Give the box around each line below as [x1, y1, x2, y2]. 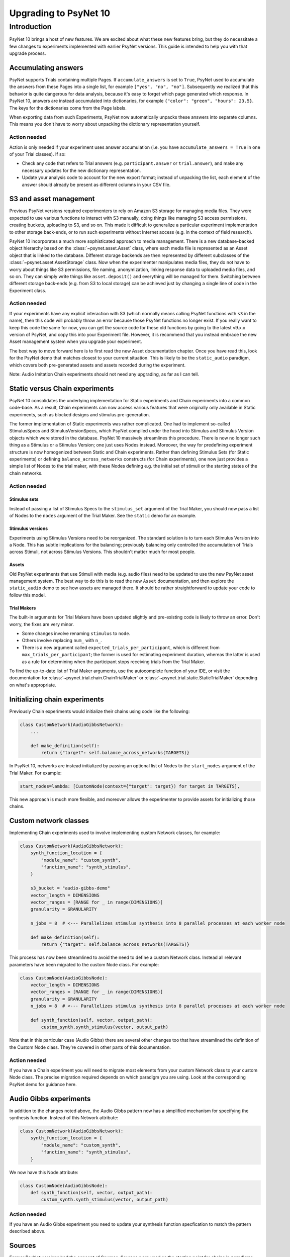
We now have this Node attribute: [9, 1169, 79, 1175]
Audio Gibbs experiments [9, 1094, 91, 1103]
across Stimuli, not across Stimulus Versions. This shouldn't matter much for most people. [9, 549, 196, 555]
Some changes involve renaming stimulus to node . [22, 631, 131, 637]
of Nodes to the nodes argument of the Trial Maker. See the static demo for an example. [9, 513, 197, 519]
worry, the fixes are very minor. [9, 621, 74, 627]
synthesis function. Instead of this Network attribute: [9, 1115, 119, 1121]
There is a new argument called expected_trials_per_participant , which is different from [22, 644, 220, 651]
